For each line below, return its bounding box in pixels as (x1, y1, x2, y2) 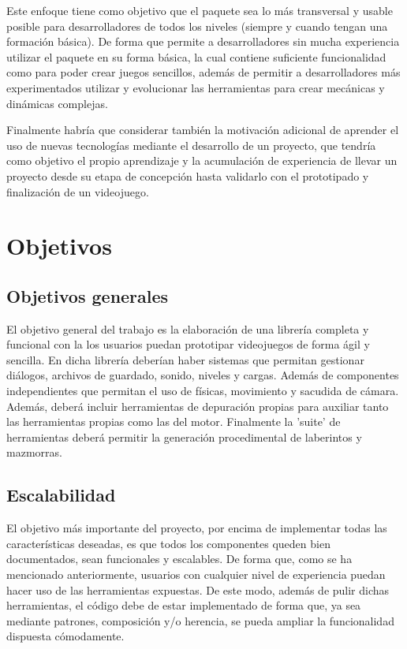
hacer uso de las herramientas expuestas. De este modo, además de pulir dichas (6, 581, 390, 598)
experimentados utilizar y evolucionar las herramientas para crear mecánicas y (6, 79, 385, 95)
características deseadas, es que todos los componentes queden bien (6, 535, 330, 551)
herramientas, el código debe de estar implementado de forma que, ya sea (6, 597, 361, 614)
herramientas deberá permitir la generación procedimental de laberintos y (6, 428, 362, 445)
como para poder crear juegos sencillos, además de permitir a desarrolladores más (6, 64, 401, 80)
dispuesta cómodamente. (6, 628, 125, 644)
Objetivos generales (6, 283, 169, 308)
